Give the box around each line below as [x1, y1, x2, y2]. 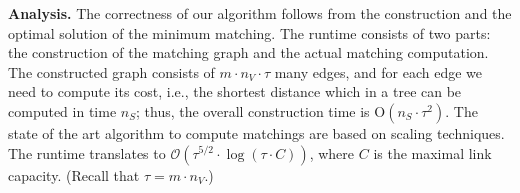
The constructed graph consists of [8, 61, 215, 82]
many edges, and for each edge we [274, 61, 483, 82]
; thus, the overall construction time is [135, 100, 370, 121]
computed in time [8, 100, 117, 121]
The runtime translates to [8, 142, 166, 163]
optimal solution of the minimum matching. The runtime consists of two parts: [8, 22, 491, 43]
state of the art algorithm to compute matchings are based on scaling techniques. [8, 122, 505, 143]
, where [309, 142, 355, 163]
